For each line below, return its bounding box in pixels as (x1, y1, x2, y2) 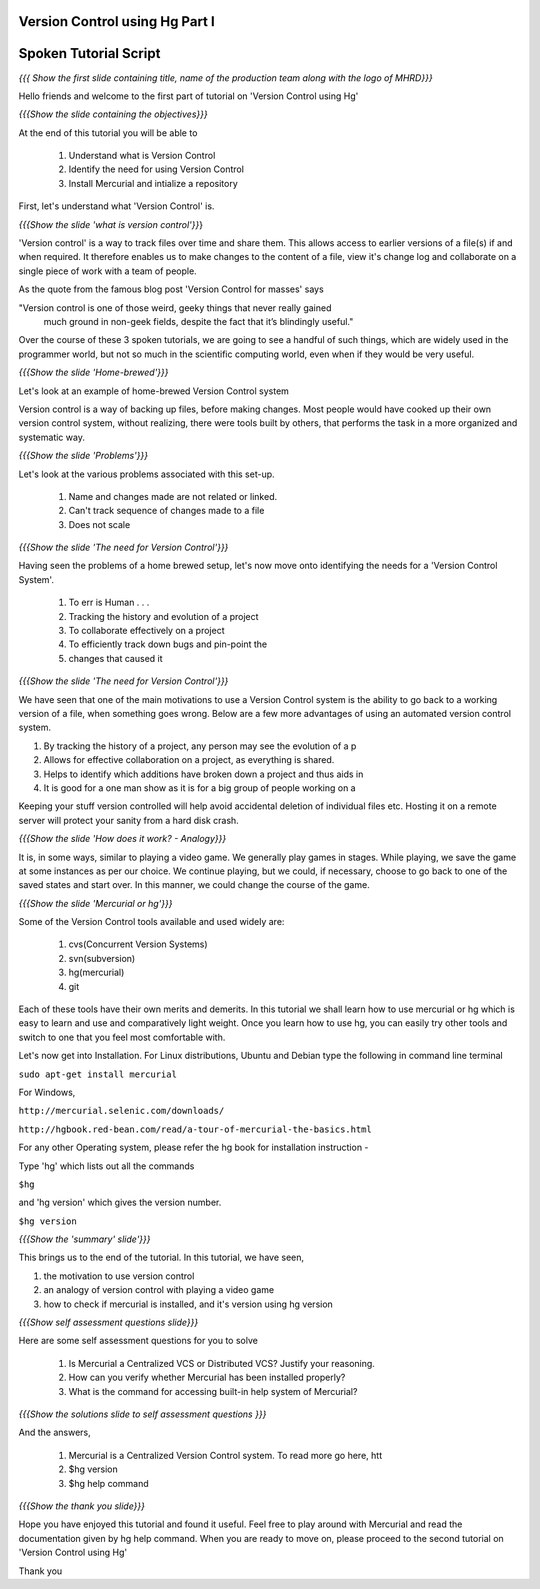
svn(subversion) (68, 952, 136, 964)
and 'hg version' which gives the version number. (18, 1196, 222, 1209)
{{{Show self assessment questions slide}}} (18, 1316, 199, 1329)
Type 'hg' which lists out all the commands (18, 1160, 195, 1172)
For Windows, (18, 1086, 76, 1098)
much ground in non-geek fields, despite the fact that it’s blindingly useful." (43, 316, 354, 327)
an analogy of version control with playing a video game (43, 1284, 275, 1296)
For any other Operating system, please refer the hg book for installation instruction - (18, 1141, 369, 1154)
